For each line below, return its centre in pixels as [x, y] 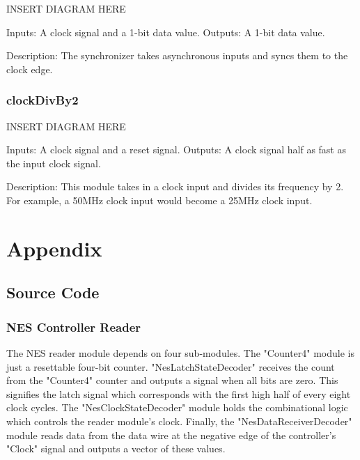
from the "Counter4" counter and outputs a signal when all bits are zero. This [172, 380]
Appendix [54, 248]
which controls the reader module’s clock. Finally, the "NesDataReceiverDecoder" [179, 421]
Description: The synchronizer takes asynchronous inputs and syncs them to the [177, 55]
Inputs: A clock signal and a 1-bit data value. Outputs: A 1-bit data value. [166, 32]
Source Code [53, 292]
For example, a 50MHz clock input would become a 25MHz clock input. [159, 200]
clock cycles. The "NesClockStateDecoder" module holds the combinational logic [177, 407]
